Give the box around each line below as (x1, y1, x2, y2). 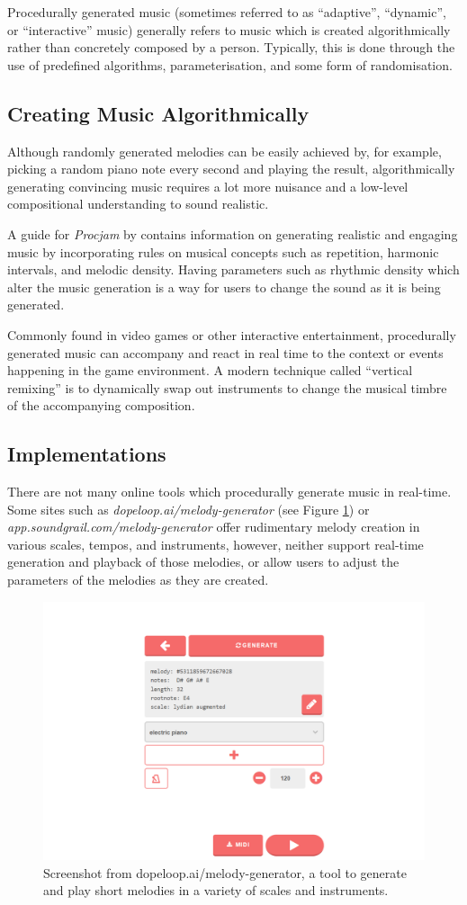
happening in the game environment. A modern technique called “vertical (7, 361, 413, 380)
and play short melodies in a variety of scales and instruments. (43, 881, 389, 900)
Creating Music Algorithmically (7, 99, 310, 127)
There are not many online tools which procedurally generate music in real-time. (7, 482, 452, 501)
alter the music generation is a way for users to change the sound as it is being (7, 277, 441, 296)
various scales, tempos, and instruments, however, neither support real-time (7, 534, 424, 553)
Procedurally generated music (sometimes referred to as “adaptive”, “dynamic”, (7, 3, 446, 21)
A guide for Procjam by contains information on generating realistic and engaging (7, 224, 458, 243)
